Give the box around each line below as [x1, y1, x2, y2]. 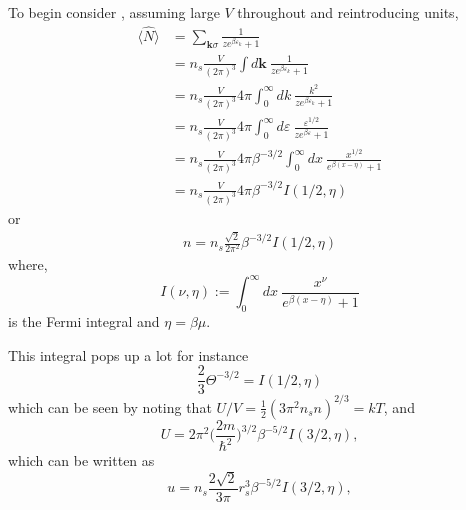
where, [8, 254, 48, 275]
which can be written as [8, 450, 155, 471]
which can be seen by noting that [8, 396, 212, 417]
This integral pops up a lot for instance [8, 344, 249, 365]
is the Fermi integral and [8, 311, 160, 332]
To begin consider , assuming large [8, 2, 220, 22]
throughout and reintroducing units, [237, 2, 459, 22]
